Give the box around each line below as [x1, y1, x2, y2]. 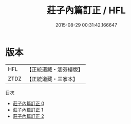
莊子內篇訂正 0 [12, 100, 45, 106]
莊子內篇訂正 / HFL [47, 5, 126, 16]
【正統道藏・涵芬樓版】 [26, 66, 84, 73]
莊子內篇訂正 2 [12, 113, 45, 119]
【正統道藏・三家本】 [26, 75, 79, 82]
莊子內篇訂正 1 [12, 107, 44, 113]
